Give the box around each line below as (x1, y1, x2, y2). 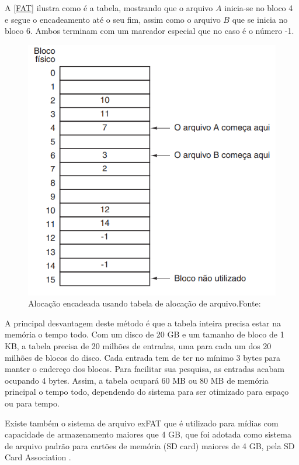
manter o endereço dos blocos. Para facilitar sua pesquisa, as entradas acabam (5, 363, 284, 375)
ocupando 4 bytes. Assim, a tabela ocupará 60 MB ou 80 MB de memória (5, 374, 269, 386)
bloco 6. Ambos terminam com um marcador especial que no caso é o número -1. (5, 25, 294, 37)
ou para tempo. (5, 397, 60, 409)
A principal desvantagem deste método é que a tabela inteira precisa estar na (5, 316, 281, 329)
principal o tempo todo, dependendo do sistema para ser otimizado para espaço (5, 385, 289, 398)
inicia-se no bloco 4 (224, 2, 293, 13)
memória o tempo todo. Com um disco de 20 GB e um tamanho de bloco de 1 (5, 328, 284, 340)
